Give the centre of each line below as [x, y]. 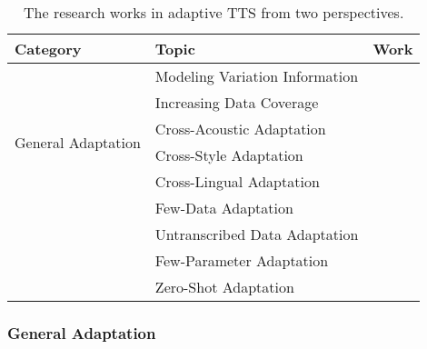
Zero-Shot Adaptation [224, 287]
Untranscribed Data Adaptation [257, 234]
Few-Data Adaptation [224, 208]
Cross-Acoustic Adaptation [240, 129]
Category [48, 49]
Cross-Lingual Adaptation [237, 181]
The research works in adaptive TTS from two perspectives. [214, 12]
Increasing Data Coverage [237, 102]
